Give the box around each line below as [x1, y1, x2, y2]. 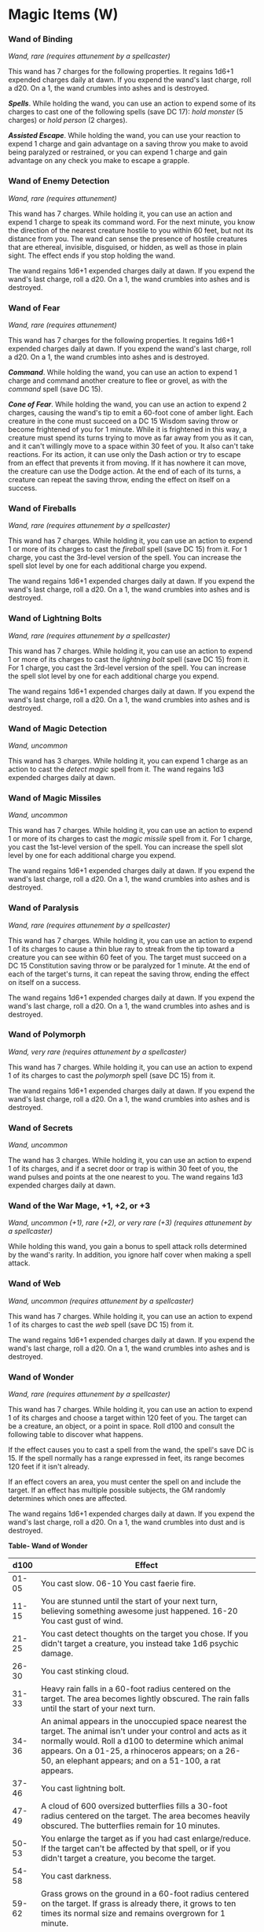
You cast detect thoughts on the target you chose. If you [40, 1629, 249, 1640]
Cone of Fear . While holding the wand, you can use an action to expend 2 [8, 399, 247, 409]
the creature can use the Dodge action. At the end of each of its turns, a [8, 466, 241, 476]
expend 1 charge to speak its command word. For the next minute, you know [8, 217, 255, 226]
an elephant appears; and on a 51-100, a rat [55, 1756, 222, 1767]
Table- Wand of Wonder [8, 1541, 88, 1551]
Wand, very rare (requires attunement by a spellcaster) [8, 1046, 187, 1057]
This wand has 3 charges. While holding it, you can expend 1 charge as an [8, 756, 248, 765]
